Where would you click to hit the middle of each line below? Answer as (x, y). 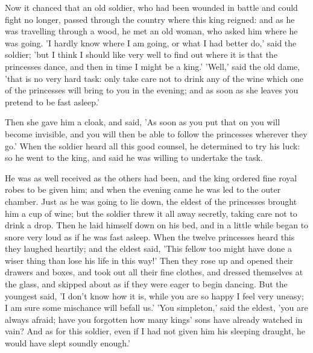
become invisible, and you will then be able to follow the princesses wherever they (156, 133)
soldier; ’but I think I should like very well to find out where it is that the (141, 55)
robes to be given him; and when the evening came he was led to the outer (143, 189)
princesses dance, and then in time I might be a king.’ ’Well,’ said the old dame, (153, 66)
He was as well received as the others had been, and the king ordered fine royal (151, 177)
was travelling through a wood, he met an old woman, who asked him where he (151, 31)
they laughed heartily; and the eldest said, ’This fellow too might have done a (148, 248)
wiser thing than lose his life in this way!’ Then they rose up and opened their (149, 260)
